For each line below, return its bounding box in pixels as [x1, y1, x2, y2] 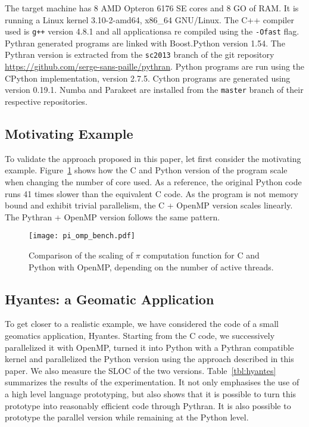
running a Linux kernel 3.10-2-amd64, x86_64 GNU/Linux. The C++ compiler [5, 13, 294, 26]
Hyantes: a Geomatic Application [5, 289, 214, 308]
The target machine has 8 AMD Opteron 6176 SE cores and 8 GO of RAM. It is [5, 2, 299, 14]
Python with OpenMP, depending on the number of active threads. [29, 260, 274, 273]
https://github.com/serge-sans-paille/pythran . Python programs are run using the [5, 60, 305, 73]
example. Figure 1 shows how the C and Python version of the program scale [5, 164, 288, 176]
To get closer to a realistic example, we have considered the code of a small [5, 317, 279, 330]
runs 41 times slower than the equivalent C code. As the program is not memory [5, 187, 298, 200]
